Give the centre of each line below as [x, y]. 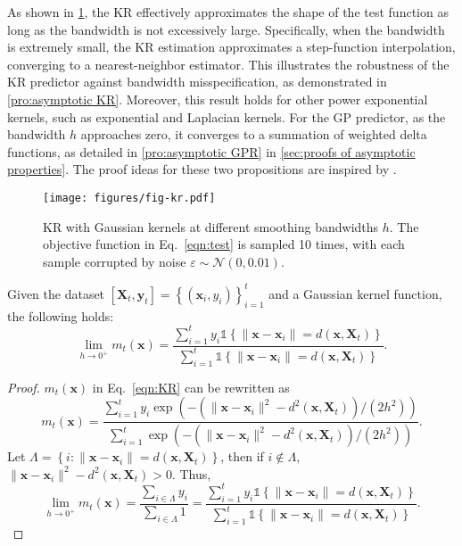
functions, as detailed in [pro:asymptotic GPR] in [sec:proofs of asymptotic [211, 151]
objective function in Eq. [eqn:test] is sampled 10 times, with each [224, 244]
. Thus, [191, 473]
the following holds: [61, 315]
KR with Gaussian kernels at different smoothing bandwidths [211, 226]
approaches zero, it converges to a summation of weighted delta [254, 134]
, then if [242, 456]
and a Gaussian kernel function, [355, 293]
